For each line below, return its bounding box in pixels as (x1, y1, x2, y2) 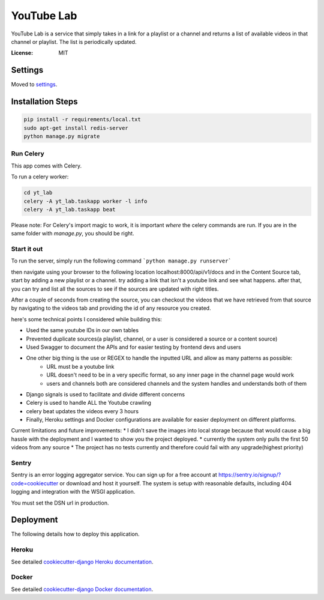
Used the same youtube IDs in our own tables (26, 327, 139, 334)
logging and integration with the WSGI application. (11, 488, 136, 495)
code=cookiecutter (11, 479, 59, 486)
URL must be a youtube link (46, 363, 115, 370)
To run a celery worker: (11, 173, 69, 180)
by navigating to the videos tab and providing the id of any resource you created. (11, 305, 211, 312)
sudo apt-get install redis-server (23, 124, 128, 132)
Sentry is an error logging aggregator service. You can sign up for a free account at (11, 471, 217, 479)
